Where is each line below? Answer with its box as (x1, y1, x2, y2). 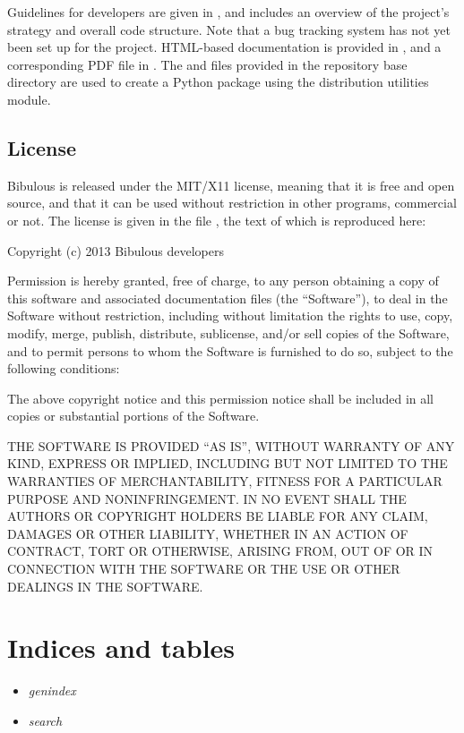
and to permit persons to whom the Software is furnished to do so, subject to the (7, 341, 453, 360)
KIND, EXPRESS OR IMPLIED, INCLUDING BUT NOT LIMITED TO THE (7, 454, 448, 473)
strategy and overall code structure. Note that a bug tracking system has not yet (7, 20, 451, 38)
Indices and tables (7, 629, 236, 666)
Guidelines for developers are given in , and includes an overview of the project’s (7, 3, 450, 21)
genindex (28, 681, 76, 700)
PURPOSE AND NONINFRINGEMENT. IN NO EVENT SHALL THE (7, 489, 407, 507)
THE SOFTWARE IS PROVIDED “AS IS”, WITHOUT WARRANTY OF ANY (7, 436, 455, 455)
